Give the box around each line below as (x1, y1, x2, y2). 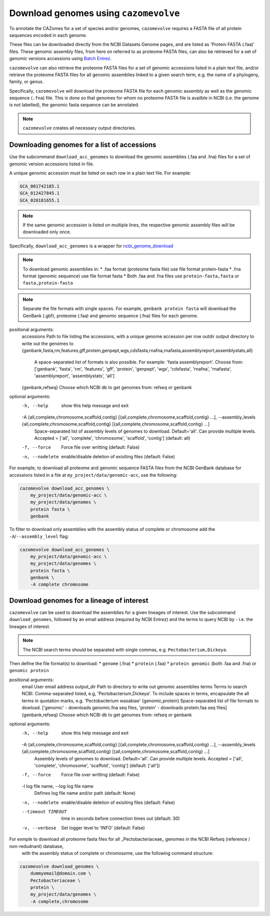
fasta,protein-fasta (22, 280, 73, 286)
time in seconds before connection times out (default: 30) (61, 815, 180, 821)
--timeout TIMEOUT (21, 809, 67, 814)
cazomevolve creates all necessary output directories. (22, 125, 136, 131)
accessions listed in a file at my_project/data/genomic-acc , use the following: (9, 472, 177, 478)
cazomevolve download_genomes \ (19, 863, 99, 869)
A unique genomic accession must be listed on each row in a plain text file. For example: (9, 170, 191, 176)
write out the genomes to (21, 341, 73, 347)
